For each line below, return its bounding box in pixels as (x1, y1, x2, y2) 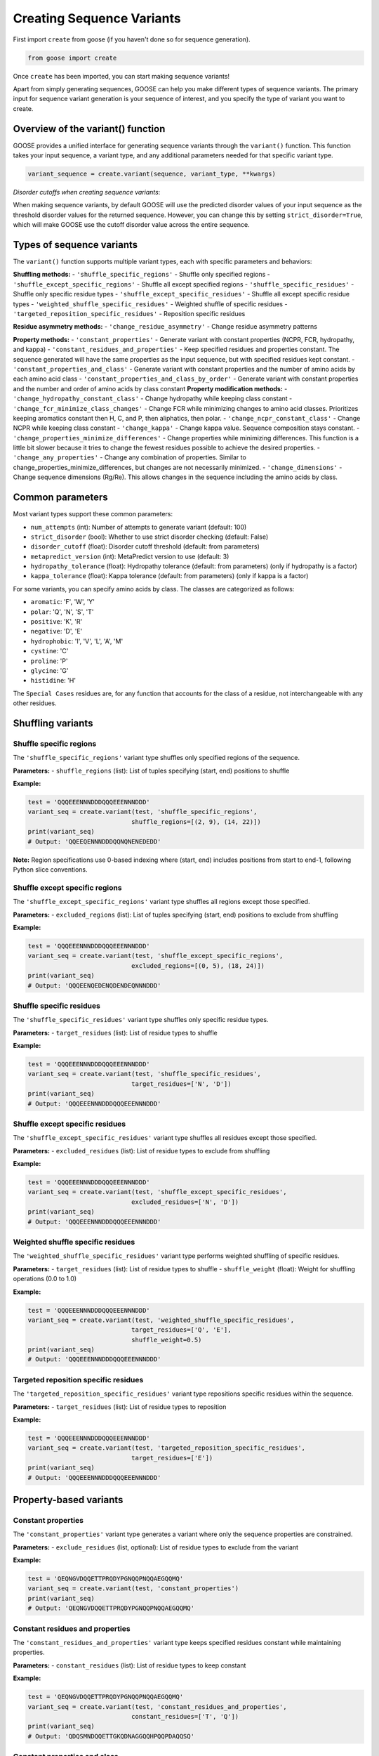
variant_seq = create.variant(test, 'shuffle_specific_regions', (27, 808, 258, 816)
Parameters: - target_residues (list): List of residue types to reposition (13, 1402, 227, 1411)
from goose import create (27, 53, 117, 62)
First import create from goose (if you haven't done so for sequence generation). (13, 35, 251, 44)
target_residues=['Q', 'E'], (131, 1326, 232, 1334)
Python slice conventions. (13, 865, 88, 874)
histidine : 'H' (30, 676, 77, 685)
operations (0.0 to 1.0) (13, 1275, 77, 1283)
